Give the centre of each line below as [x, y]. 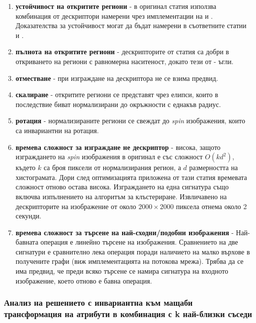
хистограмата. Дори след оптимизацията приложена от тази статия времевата [131, 177]
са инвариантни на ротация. [57, 130]
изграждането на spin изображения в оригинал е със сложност [109, 157]
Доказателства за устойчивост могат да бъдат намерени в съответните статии [131, 25]
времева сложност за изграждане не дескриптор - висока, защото [118, 147]
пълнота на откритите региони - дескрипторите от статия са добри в [122, 52]
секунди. [28, 216]
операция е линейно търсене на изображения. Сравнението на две [139, 242]
